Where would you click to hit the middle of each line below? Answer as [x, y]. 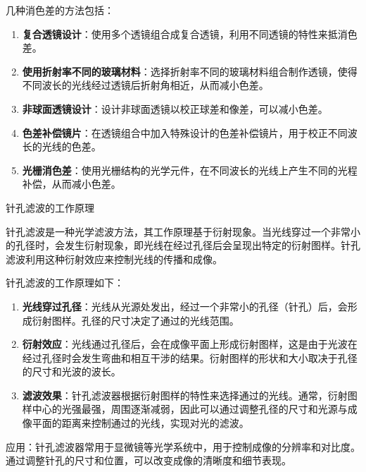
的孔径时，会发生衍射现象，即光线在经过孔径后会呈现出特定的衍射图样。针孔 [183, 245]
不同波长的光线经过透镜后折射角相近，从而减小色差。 [145, 85]
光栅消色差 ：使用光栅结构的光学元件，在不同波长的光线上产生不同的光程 [190, 170]
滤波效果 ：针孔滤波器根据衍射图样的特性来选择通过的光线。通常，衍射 [185, 395]
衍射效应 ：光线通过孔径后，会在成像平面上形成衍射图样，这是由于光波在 [190, 344]
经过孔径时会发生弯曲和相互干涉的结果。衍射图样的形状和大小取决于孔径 [190, 357]
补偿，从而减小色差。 [71, 184]
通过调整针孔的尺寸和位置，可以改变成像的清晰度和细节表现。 [149, 460]
